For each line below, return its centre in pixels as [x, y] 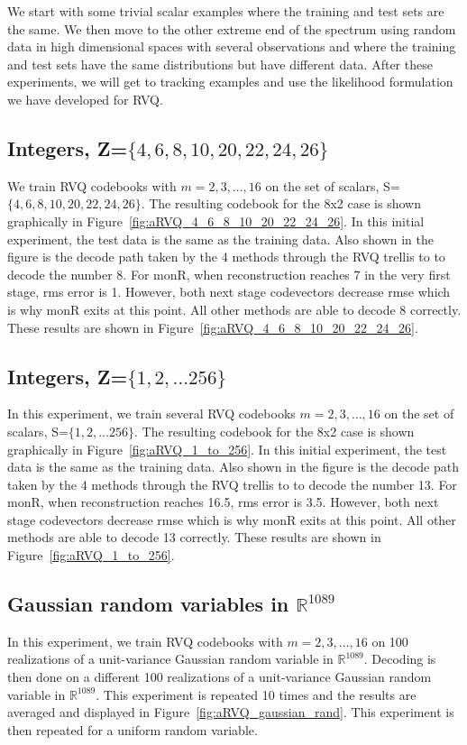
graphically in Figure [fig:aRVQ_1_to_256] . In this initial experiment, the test [227, 449]
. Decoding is [400, 659]
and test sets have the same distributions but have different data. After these [220, 64]
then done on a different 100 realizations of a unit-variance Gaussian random [220, 677]
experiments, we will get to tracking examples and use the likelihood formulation [230, 82]
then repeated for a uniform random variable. [133, 729]
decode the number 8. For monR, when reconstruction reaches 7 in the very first [229, 274]
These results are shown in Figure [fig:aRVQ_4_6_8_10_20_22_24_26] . [213, 327]
